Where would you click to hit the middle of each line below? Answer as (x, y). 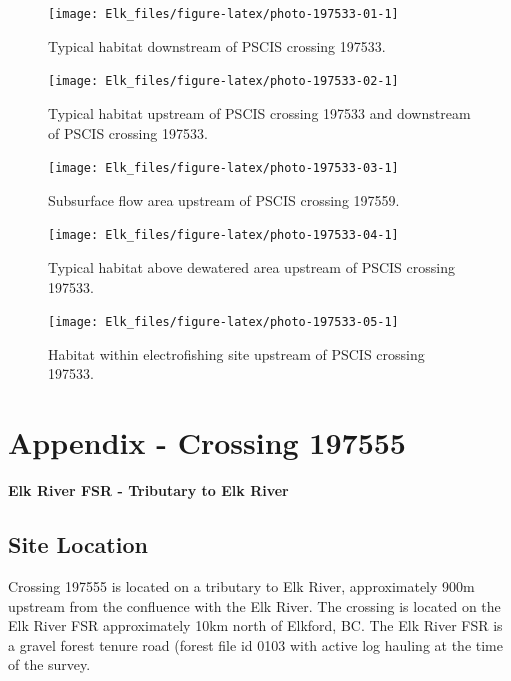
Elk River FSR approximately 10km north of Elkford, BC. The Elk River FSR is (255, 625)
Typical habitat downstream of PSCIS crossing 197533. (217, 45)
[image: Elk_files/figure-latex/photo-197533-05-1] (223, 322)
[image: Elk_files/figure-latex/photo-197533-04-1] (223, 235)
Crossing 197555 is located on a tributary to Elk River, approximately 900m (241, 585)
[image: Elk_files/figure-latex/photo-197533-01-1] (223, 14)
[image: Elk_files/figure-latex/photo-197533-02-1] (223, 81)
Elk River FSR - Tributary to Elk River (148, 490)
